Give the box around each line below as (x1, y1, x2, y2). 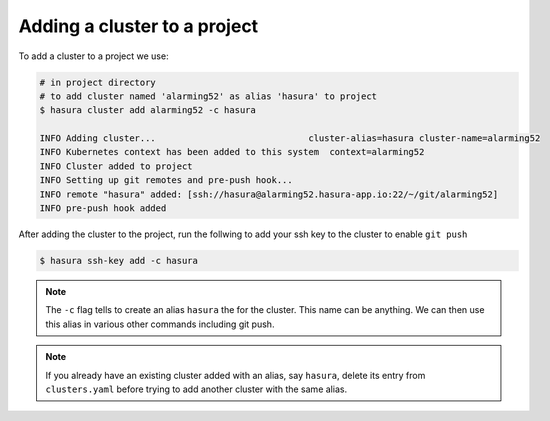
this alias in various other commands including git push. (45, 318, 275, 330)
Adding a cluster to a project (18, 15, 259, 37)
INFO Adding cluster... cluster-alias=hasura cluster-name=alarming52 (39, 133, 541, 144)
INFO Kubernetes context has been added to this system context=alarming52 (39, 146, 425, 158)
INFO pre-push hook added (39, 203, 167, 214)
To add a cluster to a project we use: (18, 50, 169, 62)
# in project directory (39, 76, 157, 88)
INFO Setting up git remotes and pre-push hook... (39, 175, 294, 186)
